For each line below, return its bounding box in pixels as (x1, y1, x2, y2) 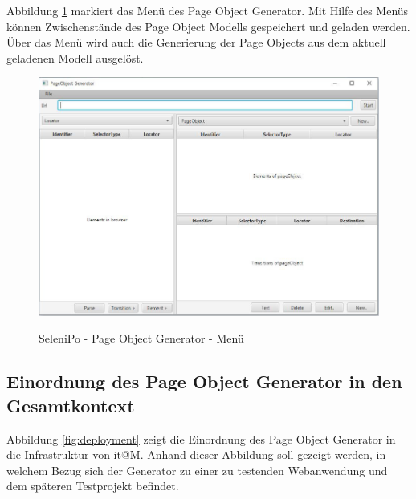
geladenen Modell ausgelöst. (6, 49, 144, 66)
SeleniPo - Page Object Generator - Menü (39, 330, 244, 347)
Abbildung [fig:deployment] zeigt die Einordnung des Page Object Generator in (6, 430, 396, 447)
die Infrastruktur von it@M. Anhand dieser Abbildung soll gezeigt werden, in (6, 446, 386, 463)
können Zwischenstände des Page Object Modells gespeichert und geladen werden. (6, 18, 410, 34)
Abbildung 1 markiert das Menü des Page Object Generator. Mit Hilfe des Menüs (6, 2, 409, 18)
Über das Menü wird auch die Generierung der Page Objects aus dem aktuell (6, 34, 386, 51)
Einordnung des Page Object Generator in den (6, 369, 402, 394)
